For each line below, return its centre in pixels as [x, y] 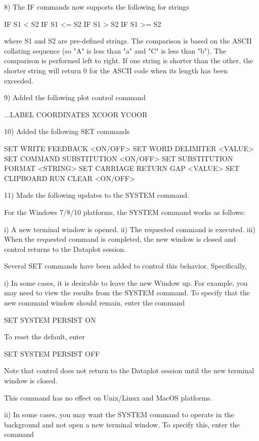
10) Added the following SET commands [67, 131]
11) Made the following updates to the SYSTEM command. [97, 195]
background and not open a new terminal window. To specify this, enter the [122, 424]
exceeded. [19, 80]
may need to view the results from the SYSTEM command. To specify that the [127, 293]
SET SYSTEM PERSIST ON [50, 319]
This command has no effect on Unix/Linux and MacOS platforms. [108, 397]
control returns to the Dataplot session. [65, 249]
